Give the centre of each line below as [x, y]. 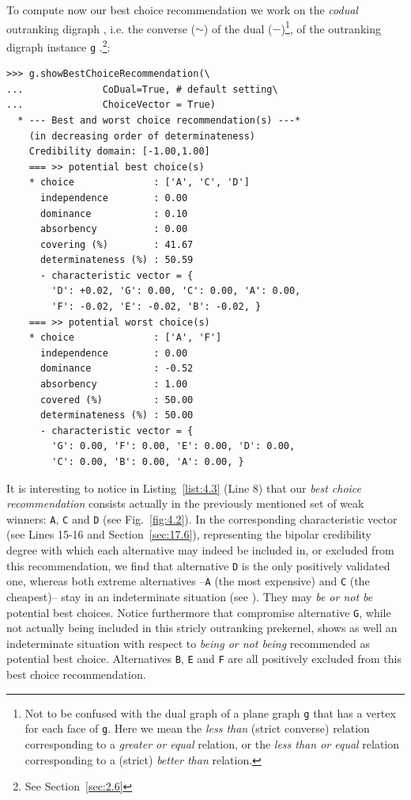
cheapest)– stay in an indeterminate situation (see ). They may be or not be [190, 596]
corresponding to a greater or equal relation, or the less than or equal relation [212, 743]
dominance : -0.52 [117, 369]
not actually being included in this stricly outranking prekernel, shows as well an [202, 628]
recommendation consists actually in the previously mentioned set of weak [185, 503]
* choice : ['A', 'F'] [125, 338]
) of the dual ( [238, 28]
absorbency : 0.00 [114, 229]
